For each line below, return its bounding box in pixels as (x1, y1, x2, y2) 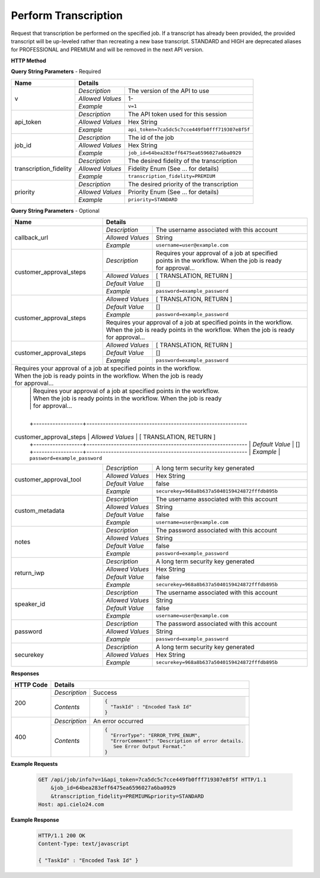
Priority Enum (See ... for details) (127, 187, 219, 196)
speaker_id (14, 600, 46, 608)
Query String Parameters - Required (11, 68, 101, 75)
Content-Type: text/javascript (38, 841, 130, 847)
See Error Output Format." (113, 743, 186, 749)
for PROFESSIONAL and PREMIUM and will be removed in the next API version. (11, 46, 204, 53)
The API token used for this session (127, 110, 228, 118)
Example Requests (11, 760, 58, 767)
